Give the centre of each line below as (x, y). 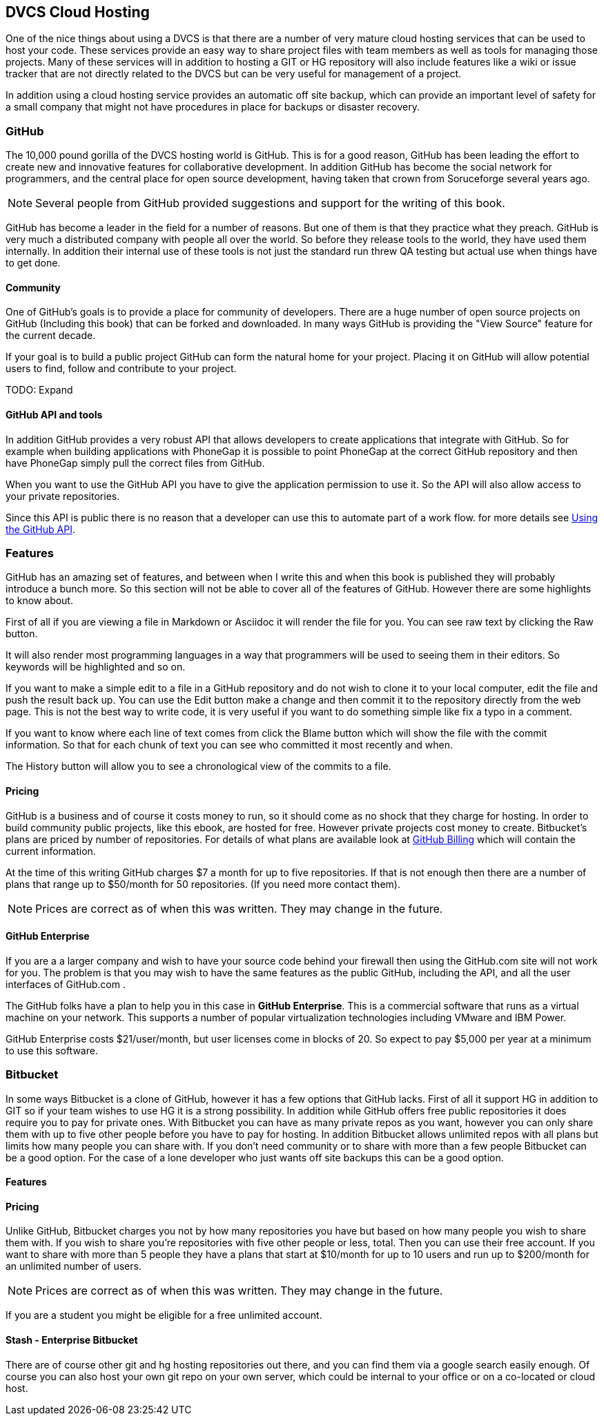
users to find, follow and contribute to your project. (121, 369)
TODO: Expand (39, 390)
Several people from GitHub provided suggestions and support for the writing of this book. (270, 203)
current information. (51, 851)
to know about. (39, 601)
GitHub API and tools (54, 415)
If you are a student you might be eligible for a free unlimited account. (164, 1315)
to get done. (33, 263)
